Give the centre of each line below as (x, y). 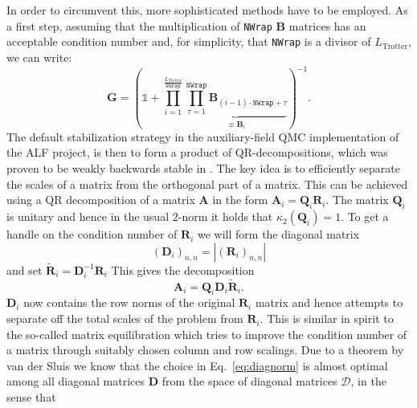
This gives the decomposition (183, 269)
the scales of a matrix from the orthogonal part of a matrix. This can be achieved (207, 184)
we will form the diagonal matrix (279, 234)
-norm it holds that (225, 216)
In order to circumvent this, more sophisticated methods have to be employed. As (207, 10)
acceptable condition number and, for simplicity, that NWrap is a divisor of (189, 41)
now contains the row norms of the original (129, 302)
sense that (31, 397)
